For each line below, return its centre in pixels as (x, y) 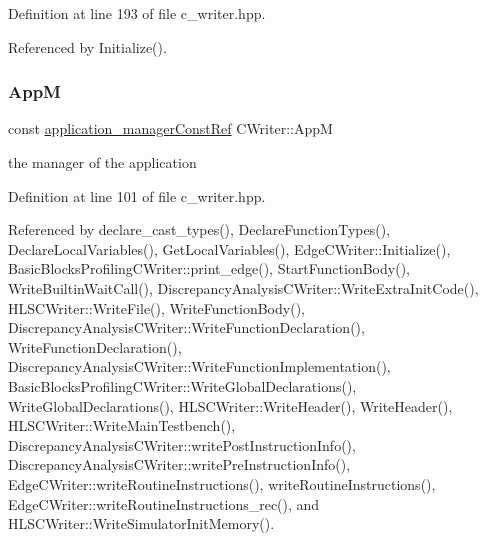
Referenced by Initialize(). (87, 46)
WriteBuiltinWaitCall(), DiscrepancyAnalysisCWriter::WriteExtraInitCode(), (243, 287)
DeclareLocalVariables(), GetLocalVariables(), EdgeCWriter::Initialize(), (229, 248)
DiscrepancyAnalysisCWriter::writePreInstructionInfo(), (179, 464)
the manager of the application (102, 162)
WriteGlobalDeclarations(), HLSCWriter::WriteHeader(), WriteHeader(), (230, 405)
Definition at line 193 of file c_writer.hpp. (137, 13)
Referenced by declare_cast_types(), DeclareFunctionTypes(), (199, 229)
